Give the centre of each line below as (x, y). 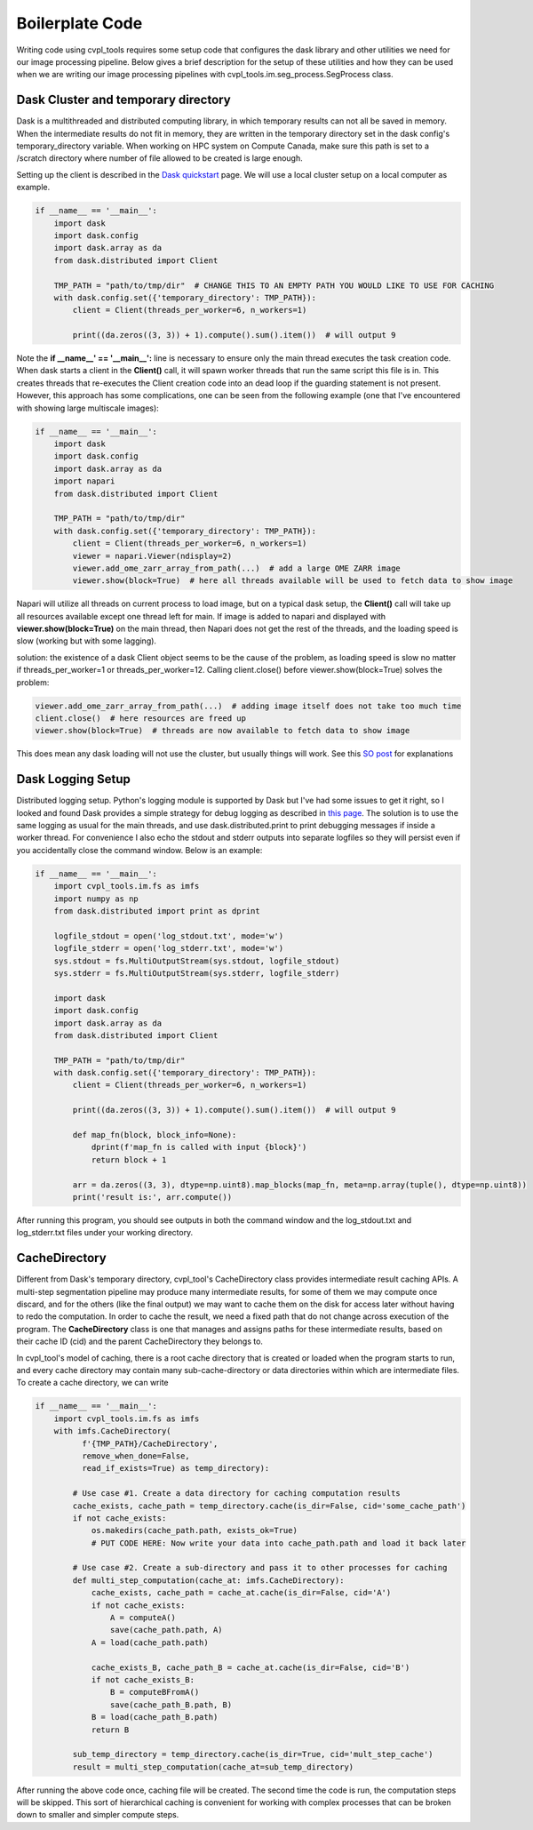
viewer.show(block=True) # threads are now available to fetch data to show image (223, 731)
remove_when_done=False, (135, 1456)
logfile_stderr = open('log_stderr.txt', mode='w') (169, 948)
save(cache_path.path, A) (166, 1630)
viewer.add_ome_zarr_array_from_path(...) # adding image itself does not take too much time (248, 706)
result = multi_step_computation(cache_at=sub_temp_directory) (213, 1767)
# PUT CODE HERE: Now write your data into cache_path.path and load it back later (278, 1543)
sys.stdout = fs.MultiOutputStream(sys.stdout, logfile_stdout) (197, 961)
